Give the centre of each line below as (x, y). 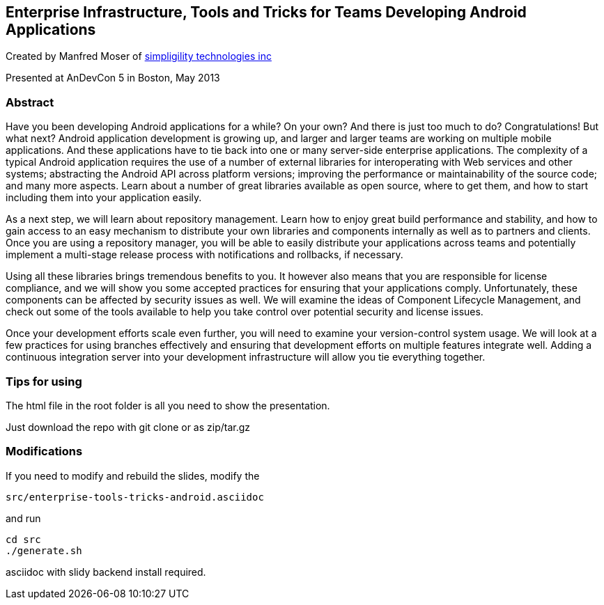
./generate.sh (44, 550)
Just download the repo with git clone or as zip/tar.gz (128, 427)
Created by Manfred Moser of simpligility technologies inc (139, 56)
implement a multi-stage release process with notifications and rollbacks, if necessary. (204, 255)
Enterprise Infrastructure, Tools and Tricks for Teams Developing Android (266, 12)
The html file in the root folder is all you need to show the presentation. (168, 405)
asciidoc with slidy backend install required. (106, 572)
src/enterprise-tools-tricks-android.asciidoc (135, 497)
